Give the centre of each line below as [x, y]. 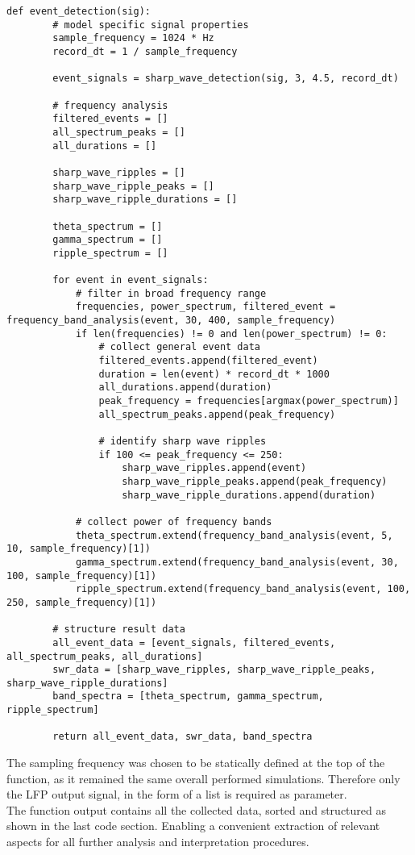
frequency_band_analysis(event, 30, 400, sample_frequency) [171, 321]
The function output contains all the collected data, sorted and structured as [197, 809]
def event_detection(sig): [79, 11]
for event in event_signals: [131, 280]
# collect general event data [179, 347]
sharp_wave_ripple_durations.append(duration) [249, 495]
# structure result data [119, 630]
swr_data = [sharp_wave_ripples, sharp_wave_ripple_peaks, [214, 670]
